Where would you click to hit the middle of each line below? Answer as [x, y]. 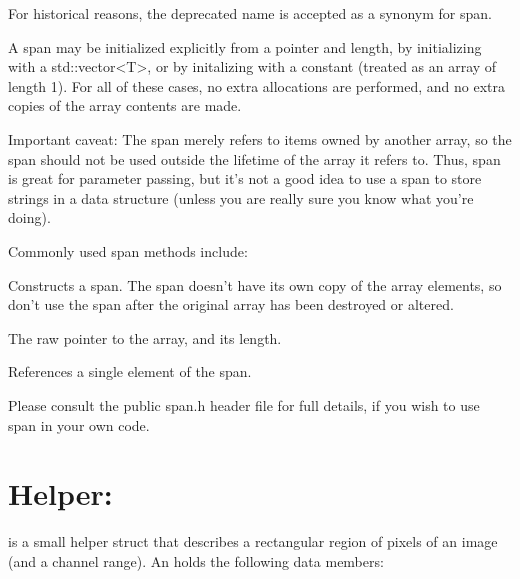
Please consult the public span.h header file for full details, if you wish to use [244, 404]
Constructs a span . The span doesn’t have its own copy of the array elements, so [255, 284]
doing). [29, 217]
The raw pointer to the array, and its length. [145, 337]
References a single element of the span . [130, 371]
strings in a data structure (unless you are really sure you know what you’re [241, 197]
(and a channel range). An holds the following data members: [196, 560]
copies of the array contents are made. [125, 105]
